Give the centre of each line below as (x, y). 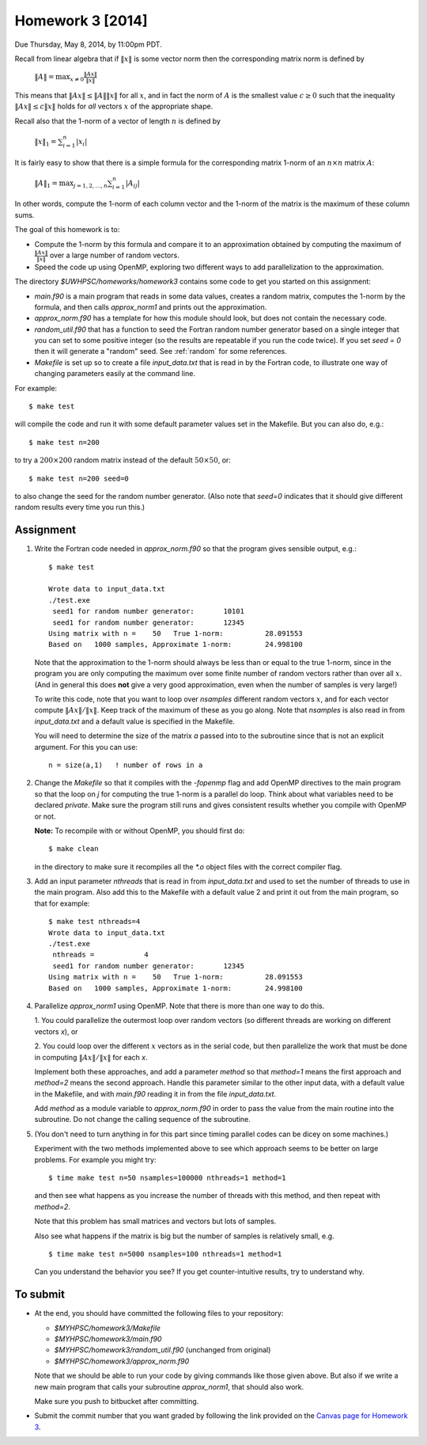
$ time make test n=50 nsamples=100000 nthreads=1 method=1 (167, 1178)
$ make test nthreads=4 (94, 922)
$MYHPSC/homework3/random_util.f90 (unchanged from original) (162, 1350)
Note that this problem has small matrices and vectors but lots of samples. (155, 1221)
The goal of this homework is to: (67, 230)
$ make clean (74, 849)
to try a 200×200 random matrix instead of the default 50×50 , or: (123, 460)
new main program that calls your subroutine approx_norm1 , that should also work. (169, 1386)
